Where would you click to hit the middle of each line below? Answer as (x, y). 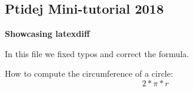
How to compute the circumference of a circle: (89, 73)
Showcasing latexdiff (48, 34)
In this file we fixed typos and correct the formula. (97, 53)
